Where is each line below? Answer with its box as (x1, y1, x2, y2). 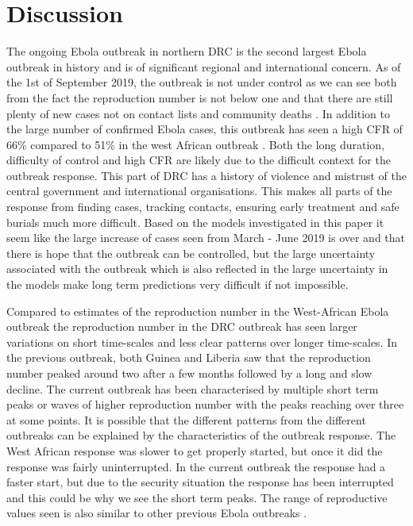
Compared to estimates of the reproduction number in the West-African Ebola (6, 302, 389, 319)
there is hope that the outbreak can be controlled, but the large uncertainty (6, 244, 376, 261)
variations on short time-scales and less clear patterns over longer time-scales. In (6, 333, 398, 350)
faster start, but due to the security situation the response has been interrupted (6, 474, 394, 490)
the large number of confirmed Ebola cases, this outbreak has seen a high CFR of (6, 121, 403, 137)
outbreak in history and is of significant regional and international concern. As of (6, 58, 401, 75)
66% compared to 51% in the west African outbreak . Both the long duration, (6, 136, 385, 152)
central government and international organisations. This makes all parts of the (6, 182, 392, 199)
